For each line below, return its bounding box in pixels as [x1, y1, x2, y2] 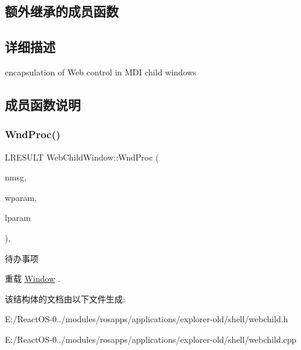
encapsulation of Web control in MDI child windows [5, 65, 197, 78]
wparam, [5, 191, 37, 203]
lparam [5, 211, 31, 224]
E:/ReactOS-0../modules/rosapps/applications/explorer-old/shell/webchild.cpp [5, 332, 297, 345]
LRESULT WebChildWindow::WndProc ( [5, 150, 159, 163]
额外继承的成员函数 [5, 2, 119, 21]
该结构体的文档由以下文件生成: [5, 292, 125, 305]
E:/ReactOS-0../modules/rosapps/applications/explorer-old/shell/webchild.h [5, 313, 288, 325]
